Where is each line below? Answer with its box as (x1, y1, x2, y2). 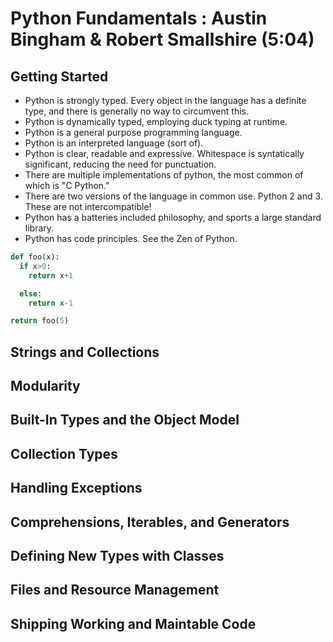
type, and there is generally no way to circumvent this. (24, 105, 249, 117)
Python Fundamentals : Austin (10, 7, 268, 30)
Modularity (10, 378, 81, 395)
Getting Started (10, 68, 109, 85)
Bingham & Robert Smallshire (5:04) (10, 28, 315, 51)
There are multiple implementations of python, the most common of (24, 169, 304, 181)
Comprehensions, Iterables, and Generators (10, 513, 290, 531)
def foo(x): (10, 252, 60, 262)
